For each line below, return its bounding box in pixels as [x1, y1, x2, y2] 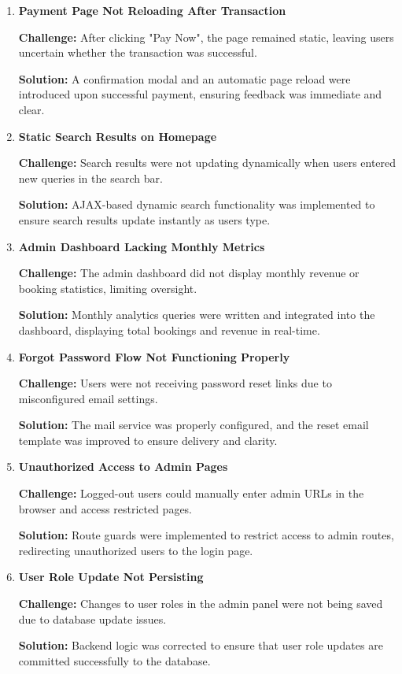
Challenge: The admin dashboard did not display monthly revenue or [18, 265, 360, 281]
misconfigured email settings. [18, 390, 158, 406]
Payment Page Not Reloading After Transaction [18, 2, 286, 18]
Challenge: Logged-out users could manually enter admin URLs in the [18, 485, 364, 502]
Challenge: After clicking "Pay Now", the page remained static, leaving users [18, 28, 394, 45]
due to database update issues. [18, 610, 167, 627]
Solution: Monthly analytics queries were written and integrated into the [18, 306, 375, 323]
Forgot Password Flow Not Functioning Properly [18, 348, 290, 365]
